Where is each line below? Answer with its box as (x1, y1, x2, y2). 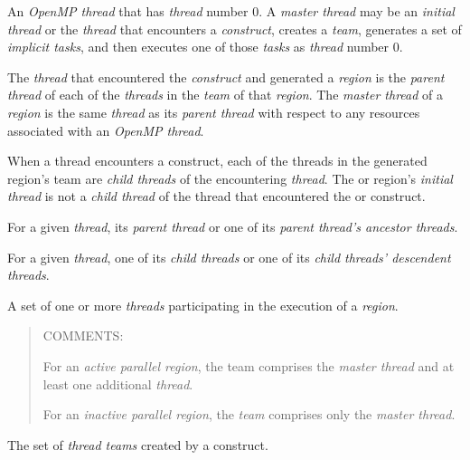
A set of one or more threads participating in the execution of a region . (7, 295, 399, 314)
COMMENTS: (42, 326, 124, 345)
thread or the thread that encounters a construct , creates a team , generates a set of (7, 19, 462, 38)
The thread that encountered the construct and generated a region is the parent (7, 67, 445, 86)
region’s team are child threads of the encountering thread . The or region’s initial (7, 168, 453, 187)
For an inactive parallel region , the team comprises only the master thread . (42, 405, 456, 424)
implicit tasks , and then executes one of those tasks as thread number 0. (7, 37, 403, 56)
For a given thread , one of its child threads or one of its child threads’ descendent (7, 247, 451, 266)
